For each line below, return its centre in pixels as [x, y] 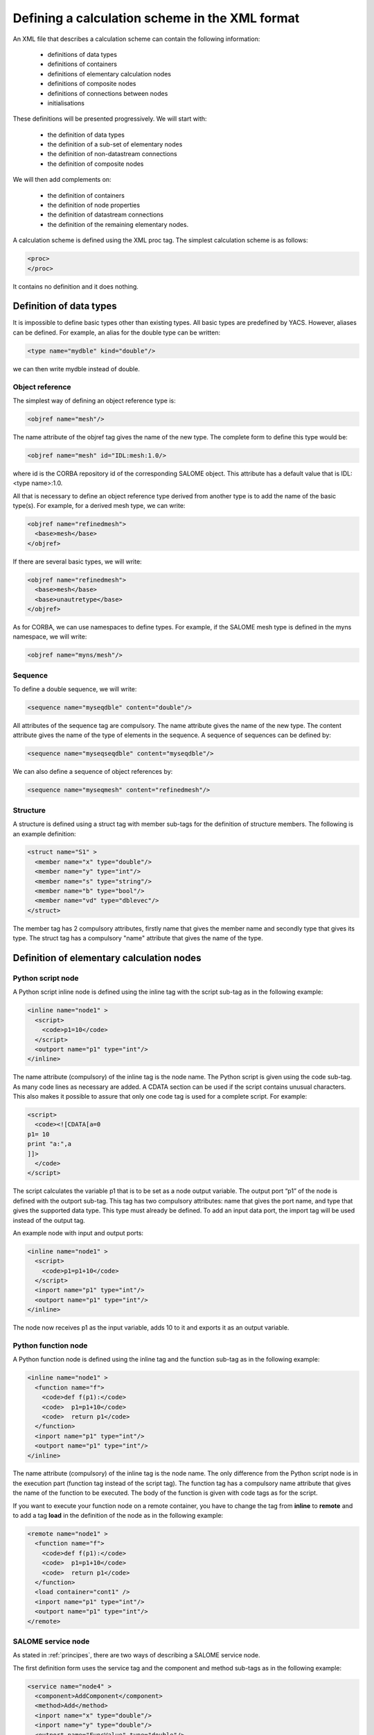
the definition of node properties [94, 205]
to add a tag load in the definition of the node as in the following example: [118, 1516]
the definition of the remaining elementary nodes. [118, 224]
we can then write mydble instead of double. [76, 369]
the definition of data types [86, 135]
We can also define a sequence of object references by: [93, 772]
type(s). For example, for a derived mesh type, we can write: [99, 506]
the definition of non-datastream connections [112, 154]
